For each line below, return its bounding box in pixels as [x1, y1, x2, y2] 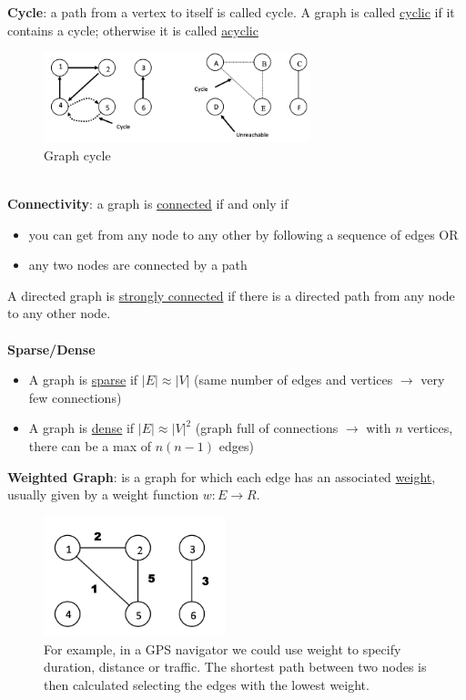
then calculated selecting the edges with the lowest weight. [44, 674, 370, 694]
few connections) [28, 387, 122, 407]
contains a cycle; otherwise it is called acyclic [7, 20, 258, 39]
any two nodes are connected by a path [28, 255, 248, 274]
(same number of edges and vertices [194, 370, 393, 389]
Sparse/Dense [7, 339, 96, 358]
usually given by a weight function [7, 485, 199, 504]
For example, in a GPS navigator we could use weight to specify [44, 639, 401, 658]
